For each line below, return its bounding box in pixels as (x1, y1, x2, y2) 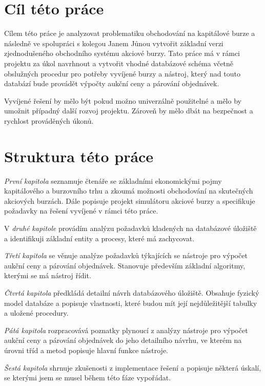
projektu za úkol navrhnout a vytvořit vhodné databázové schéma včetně (4, 57, 234, 68)
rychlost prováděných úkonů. (4, 115, 94, 126)
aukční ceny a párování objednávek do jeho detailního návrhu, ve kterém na (4, 335, 242, 345)
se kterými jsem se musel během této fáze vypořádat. (4, 372, 171, 383)
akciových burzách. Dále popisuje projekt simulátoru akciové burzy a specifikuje (4, 195, 255, 206)
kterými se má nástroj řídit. (4, 270, 91, 281)
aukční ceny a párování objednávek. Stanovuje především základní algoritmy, (4, 260, 246, 271)
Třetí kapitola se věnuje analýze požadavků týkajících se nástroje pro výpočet (4, 250, 248, 261)
